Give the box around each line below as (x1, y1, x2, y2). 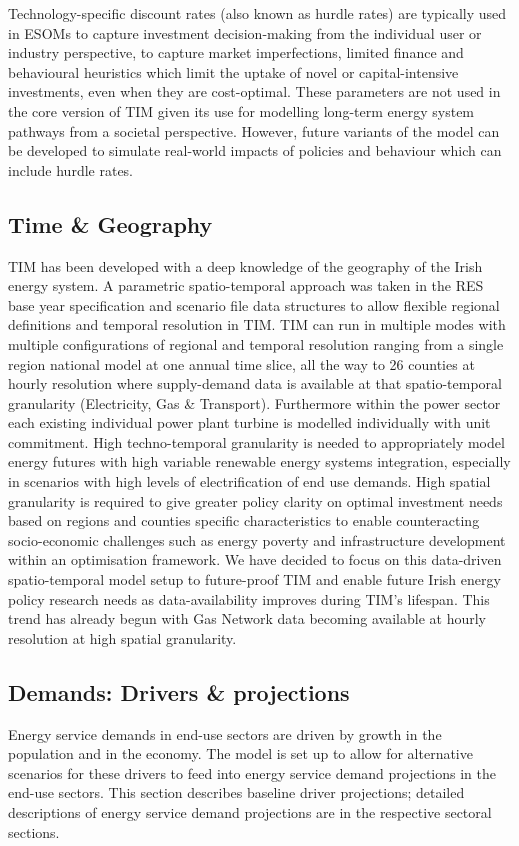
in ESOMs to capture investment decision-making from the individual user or (8, 22, 482, 43)
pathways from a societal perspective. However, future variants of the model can (8, 120, 500, 141)
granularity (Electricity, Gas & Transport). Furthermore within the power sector (8, 392, 501, 413)
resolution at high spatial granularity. (8, 627, 237, 648)
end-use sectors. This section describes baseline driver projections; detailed (8, 782, 465, 803)
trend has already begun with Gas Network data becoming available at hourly (8, 608, 486, 629)
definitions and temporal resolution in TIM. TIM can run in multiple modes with (8, 314, 506, 335)
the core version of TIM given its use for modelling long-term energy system (8, 100, 475, 121)
